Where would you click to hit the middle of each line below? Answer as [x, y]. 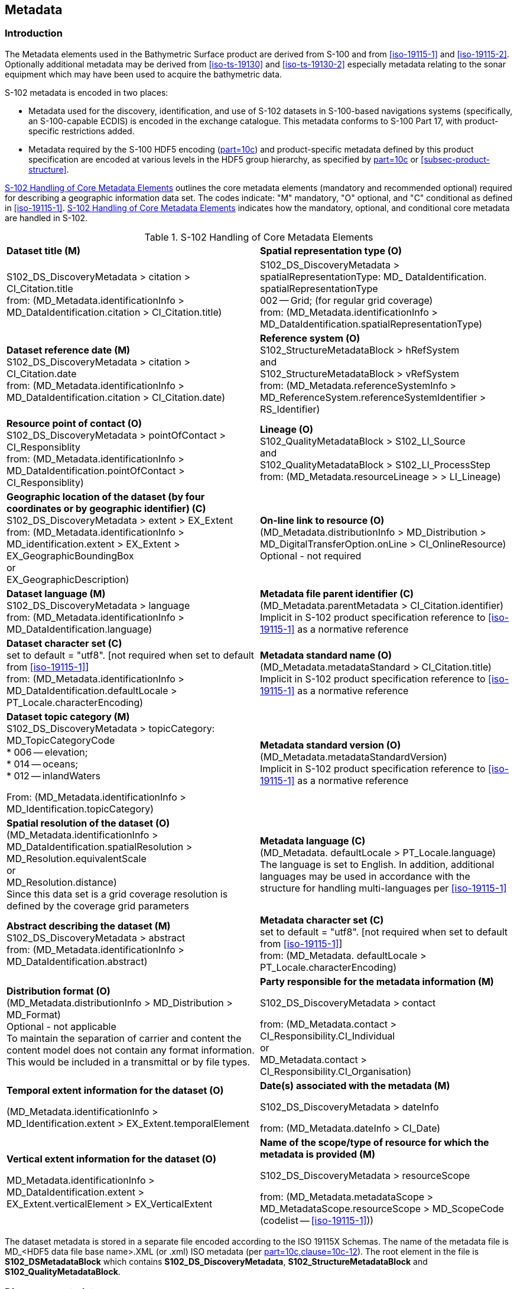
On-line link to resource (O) [322, 520]
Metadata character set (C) [322, 920]
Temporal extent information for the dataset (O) [115, 1090]
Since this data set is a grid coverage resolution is [117, 894]
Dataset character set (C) [64, 643]
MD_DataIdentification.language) [79, 629]
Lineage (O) [287, 429]
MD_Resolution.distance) [62, 882]
